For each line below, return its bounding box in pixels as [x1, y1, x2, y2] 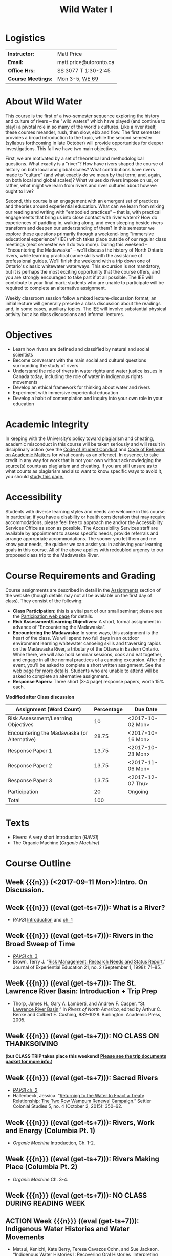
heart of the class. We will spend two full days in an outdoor [12, 635, 139, 641]
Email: [8, 58, 23, 66]
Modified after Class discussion [5, 694, 75, 700]
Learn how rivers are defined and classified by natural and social [12, 346, 149, 352]
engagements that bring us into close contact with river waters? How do [5, 214, 158, 220]
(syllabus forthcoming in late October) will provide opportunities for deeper [5, 140, 164, 146]
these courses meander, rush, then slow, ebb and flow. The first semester [5, 129, 161, 135]
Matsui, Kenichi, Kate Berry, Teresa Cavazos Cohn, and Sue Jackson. [12, 1246, 159, 1252]
